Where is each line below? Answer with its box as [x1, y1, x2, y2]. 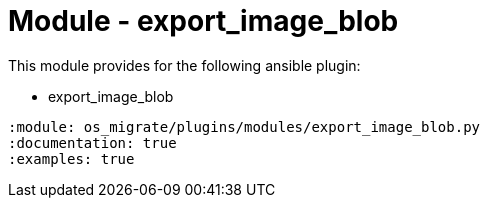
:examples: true [8, 150, 135, 167]
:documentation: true [8, 134, 177, 151]
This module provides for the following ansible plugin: [8, 56, 361, 74]
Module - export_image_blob [8, 4, 399, 38]
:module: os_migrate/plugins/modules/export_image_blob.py [8, 118, 481, 135]
